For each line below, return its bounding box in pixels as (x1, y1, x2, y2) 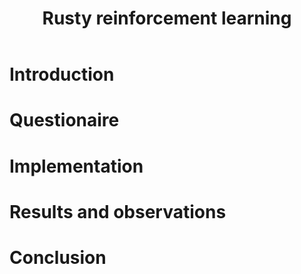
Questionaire (9, 109, 120, 132)
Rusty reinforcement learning (42, 7, 292, 30)
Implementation (9, 155, 144, 177)
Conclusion (9, 246, 107, 269)
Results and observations (9, 200, 227, 223)
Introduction (9, 63, 115, 86)
